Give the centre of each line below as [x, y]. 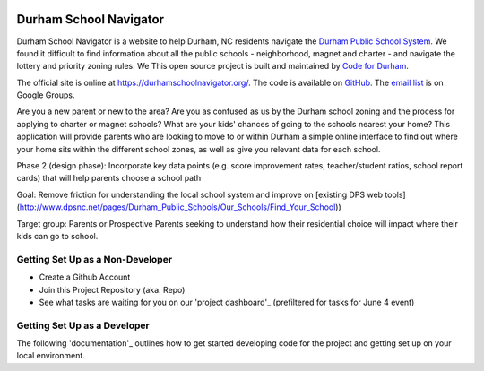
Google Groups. [46, 95]
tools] [396, 194]
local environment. [51, 356]
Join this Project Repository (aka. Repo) [112, 289]
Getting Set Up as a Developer [83, 325]
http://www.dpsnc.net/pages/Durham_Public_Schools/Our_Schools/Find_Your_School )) [181, 207]
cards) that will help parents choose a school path [109, 178]
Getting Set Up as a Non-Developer [95, 259]
